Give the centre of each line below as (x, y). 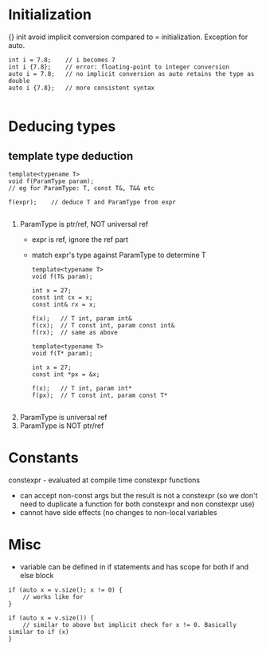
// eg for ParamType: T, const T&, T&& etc (82, 188)
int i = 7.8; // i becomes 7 (62, 60)
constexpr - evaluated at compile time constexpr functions (104, 480)
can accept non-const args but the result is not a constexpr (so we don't (139, 495)
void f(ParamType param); (51, 181)
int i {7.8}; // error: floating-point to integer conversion (119, 67)
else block (37, 575)
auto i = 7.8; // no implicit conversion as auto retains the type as (131, 73)
